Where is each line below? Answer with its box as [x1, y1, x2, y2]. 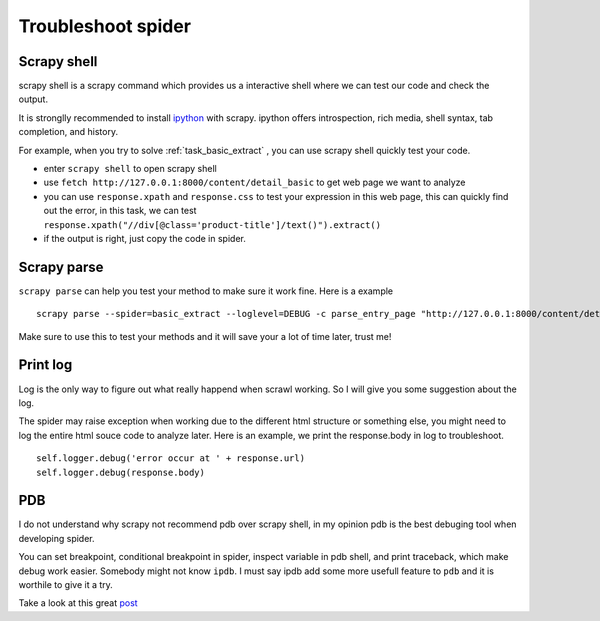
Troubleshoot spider [18, 15, 192, 37]
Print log [18, 356, 73, 374]
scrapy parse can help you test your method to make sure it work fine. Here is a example [18, 285, 394, 297]
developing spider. [18, 532, 95, 544]
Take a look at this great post [18, 597, 139, 609]
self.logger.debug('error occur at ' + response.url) [36, 453, 305, 464]
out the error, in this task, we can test [43, 205, 197, 217]
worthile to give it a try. [18, 578, 114, 590]
